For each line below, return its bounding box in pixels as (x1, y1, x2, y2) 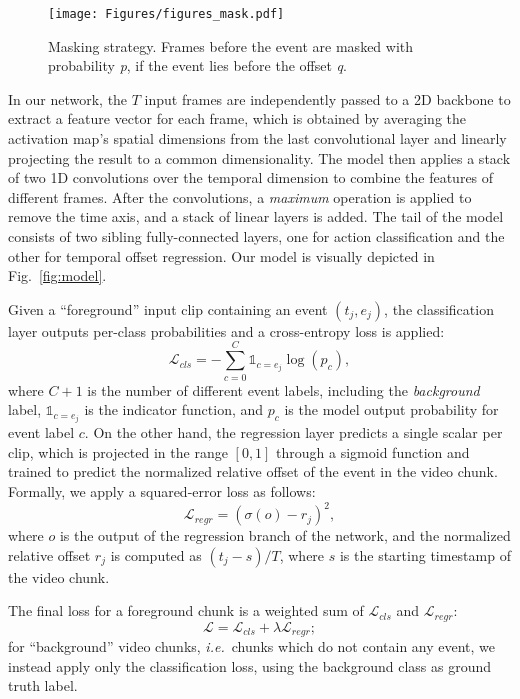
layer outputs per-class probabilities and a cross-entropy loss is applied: (8, 320, 445, 341)
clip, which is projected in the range (8, 441, 228, 462)
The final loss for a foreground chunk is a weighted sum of (8, 600, 364, 621)
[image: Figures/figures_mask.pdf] (48, 7, 285, 21)
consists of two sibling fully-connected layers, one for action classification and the (8, 226, 505, 246)
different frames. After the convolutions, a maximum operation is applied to (8, 186, 472, 207)
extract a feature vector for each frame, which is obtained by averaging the (8, 108, 467, 129)
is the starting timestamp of (339, 544, 511, 565)
